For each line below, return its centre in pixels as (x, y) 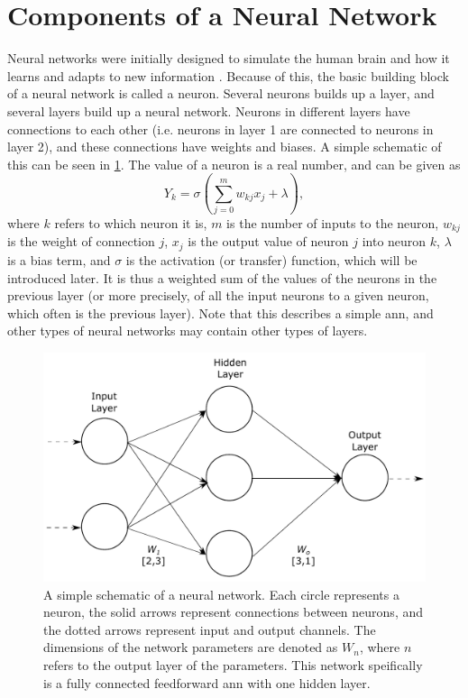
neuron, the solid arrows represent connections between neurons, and (234, 612)
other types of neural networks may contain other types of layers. (188, 331)
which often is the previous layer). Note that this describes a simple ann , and (220, 312)
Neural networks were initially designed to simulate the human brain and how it (229, 58)
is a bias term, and (59, 259)
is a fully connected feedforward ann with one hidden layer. (207, 682)
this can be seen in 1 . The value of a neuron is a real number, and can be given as (234, 164)
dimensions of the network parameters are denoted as (191, 647)
